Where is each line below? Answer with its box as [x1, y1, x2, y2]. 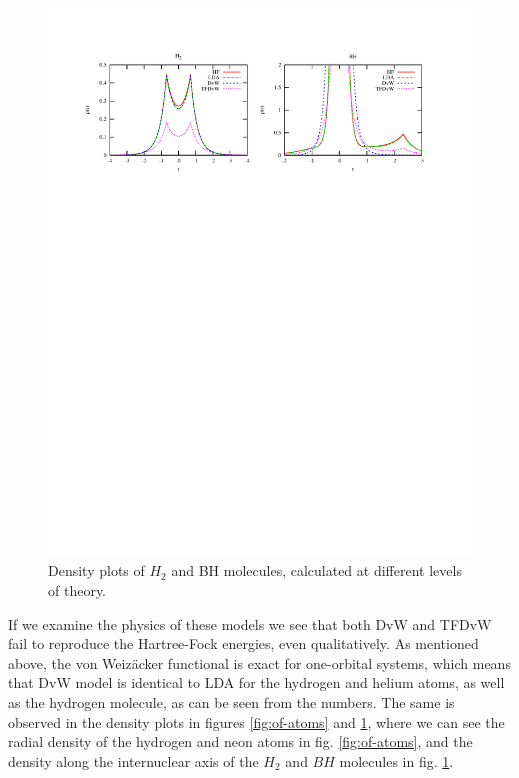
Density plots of [48, 560, 145, 581]
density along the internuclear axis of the [8, 750, 259, 771]
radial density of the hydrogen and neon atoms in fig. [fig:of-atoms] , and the [8, 731, 473, 752]
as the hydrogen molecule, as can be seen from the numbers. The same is [8, 692, 455, 713]
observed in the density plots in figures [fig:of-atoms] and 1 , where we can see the [8, 711, 505, 732]
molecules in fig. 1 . [339, 750, 454, 771]
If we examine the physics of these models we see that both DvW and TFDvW [8, 613, 492, 634]
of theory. [48, 580, 107, 601]
